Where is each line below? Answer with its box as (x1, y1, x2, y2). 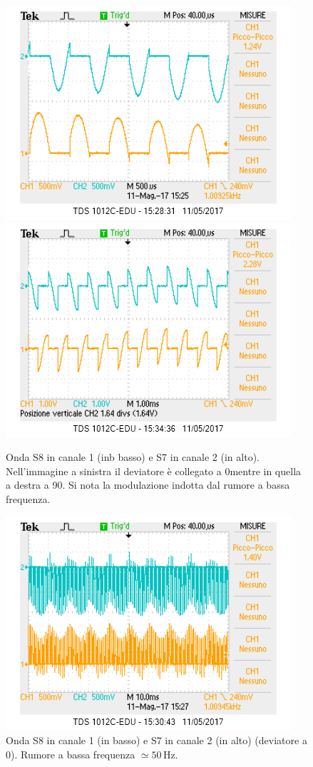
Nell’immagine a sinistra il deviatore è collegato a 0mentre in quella (6, 463, 302, 478)
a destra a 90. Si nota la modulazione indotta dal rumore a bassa (6, 477, 290, 492)
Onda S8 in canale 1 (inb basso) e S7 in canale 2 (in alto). (6, 449, 260, 464)
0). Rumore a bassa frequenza (6, 746, 135, 761)
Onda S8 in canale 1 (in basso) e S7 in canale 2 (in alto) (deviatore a (6, 733, 307, 748)
